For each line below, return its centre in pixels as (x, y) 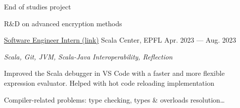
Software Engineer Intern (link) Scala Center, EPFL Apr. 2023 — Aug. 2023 (120, 40)
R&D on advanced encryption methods (63, 23)
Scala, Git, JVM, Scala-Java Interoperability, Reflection (88, 56)
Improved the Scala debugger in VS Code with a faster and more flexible (114, 73)
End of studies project (38, 6)
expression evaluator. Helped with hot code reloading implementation (109, 82)
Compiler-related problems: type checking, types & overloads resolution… (115, 99)
